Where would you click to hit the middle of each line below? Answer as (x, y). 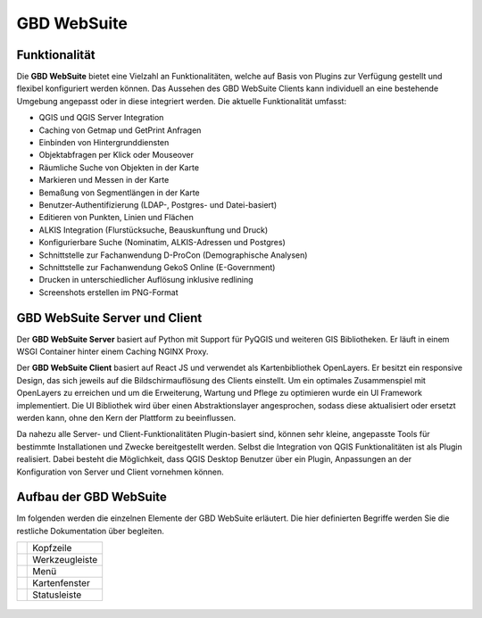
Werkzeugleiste (65, 560)
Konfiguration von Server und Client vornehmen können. (120, 472)
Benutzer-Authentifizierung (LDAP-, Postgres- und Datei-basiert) (158, 204)
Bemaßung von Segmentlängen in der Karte (119, 193)
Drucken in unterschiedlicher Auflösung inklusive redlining (146, 280)
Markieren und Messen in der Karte (104, 180)
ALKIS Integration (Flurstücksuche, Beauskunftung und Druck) (153, 230)
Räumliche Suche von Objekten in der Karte (119, 167)
